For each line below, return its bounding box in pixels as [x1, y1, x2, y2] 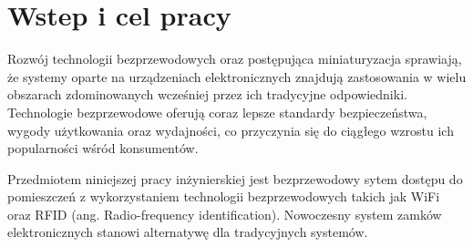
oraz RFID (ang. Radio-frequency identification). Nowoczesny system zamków [7, 204, 442, 223]
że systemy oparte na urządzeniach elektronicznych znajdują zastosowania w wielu [7, 67, 467, 86]
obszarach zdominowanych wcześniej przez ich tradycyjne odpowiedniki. [7, 85, 407, 104]
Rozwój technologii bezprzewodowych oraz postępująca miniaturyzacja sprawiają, [7, 49, 462, 68]
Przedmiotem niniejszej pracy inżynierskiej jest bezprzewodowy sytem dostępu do [7, 169, 463, 188]
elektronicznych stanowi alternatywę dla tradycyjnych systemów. [7, 222, 368, 242]
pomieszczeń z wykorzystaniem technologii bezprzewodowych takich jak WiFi [7, 187, 440, 206]
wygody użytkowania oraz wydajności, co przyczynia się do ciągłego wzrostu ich [7, 120, 454, 139]
